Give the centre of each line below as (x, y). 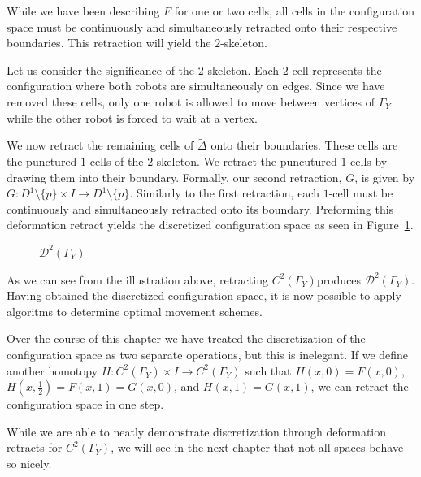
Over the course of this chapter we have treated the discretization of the (186, 338)
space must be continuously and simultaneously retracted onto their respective (202, 26)
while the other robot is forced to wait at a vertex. (132, 117)
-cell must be (361, 193)
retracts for (35, 447)
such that (268, 370)
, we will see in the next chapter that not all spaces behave (257, 447)
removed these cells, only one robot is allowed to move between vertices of (191, 101)
